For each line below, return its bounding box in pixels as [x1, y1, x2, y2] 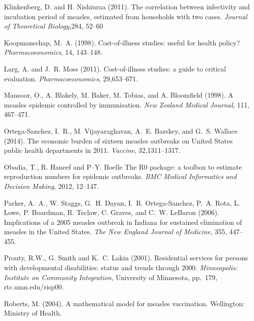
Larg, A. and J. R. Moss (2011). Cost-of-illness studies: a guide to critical [4, 63, 226, 73]
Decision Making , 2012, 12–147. [4, 180, 99, 191]
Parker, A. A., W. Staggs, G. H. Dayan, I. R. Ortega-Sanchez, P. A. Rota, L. [4, 197, 240, 208]
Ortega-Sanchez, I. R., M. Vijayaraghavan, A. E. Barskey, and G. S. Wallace [4, 125, 238, 136]
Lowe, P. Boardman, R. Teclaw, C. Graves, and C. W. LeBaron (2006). [4, 207, 220, 217]
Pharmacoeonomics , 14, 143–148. [4, 47, 103, 57]
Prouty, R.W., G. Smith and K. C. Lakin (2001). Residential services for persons [4, 252, 248, 263]
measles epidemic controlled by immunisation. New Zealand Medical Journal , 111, [4, 99, 250, 109]
